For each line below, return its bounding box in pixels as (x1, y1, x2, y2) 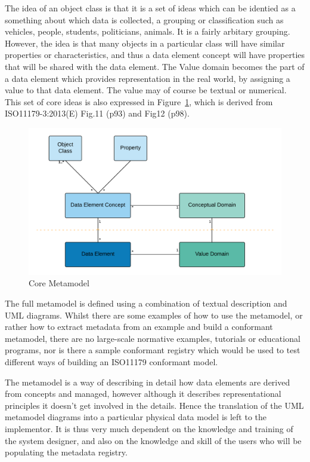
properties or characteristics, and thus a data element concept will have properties (5, 48, 305, 61)
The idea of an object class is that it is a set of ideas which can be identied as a (5, 2, 296, 14)
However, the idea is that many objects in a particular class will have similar (5, 36, 285, 49)
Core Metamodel (29, 277, 89, 289)
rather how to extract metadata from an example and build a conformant (5, 320, 273, 333)
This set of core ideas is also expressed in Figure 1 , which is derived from (5, 95, 273, 108)
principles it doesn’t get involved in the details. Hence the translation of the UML (5, 399, 304, 411)
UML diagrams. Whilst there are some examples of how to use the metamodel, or (5, 308, 303, 321)
